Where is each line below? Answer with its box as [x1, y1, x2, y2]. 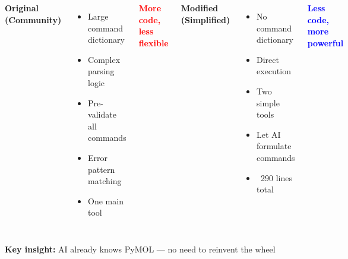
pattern [88, 163, 115, 175]
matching [88, 175, 122, 187]
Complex [88, 53, 121, 65]
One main [88, 194, 124, 207]
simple [257, 96, 280, 109]
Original [5, 2, 39, 14]
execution [257, 65, 291, 77]
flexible [138, 36, 169, 49]
